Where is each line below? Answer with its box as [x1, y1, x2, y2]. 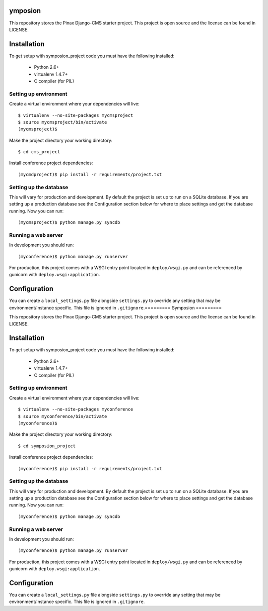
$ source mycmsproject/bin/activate [18, 119, 107, 125]
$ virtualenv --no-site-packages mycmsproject [18, 112, 134, 118]
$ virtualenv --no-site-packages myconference [18, 407, 134, 412]
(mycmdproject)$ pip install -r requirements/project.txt [18, 172, 162, 177]
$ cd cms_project [18, 149, 60, 155]
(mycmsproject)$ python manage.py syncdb [18, 219, 120, 225]
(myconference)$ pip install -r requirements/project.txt [18, 466, 162, 471]
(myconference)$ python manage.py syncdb [18, 513, 120, 519]
